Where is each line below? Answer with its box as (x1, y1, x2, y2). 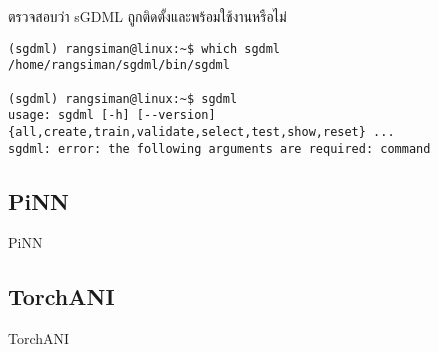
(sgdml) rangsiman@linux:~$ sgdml (8, 91, 238, 106)
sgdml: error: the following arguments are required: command (8, 141, 431, 156)
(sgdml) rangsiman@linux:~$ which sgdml (8, 41, 281, 56)
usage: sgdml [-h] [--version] (8, 108, 216, 123)
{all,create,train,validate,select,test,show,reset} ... (8, 124, 395, 139)
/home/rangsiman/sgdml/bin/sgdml (8, 58, 230, 73)
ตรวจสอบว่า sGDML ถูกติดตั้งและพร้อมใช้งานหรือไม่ (8, 6, 287, 26)
